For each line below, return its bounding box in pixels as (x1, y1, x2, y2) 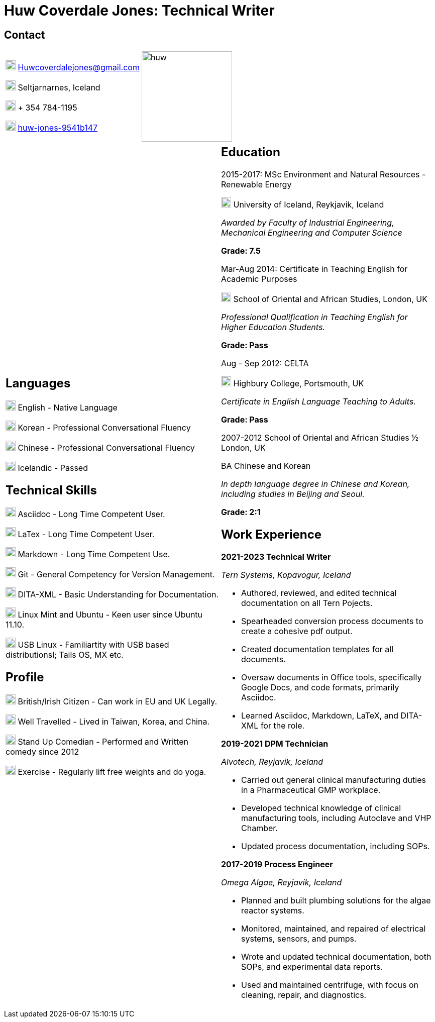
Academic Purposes (221, 274, 297, 284)
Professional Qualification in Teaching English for (221, 312, 408, 323)
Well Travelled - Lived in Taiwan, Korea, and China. (18, 717, 210, 727)
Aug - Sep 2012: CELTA (221, 358, 309, 369)
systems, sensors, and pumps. (241, 933, 357, 944)
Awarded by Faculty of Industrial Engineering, (221, 218, 394, 228)
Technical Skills (6, 482, 97, 497)
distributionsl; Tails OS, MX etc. (6, 650, 124, 660)
